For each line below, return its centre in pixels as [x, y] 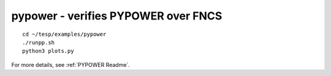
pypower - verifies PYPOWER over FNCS [117, 16]
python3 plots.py [48, 51]
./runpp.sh [39, 42]
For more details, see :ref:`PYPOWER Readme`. [70, 64]
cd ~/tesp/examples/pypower [64, 34]
